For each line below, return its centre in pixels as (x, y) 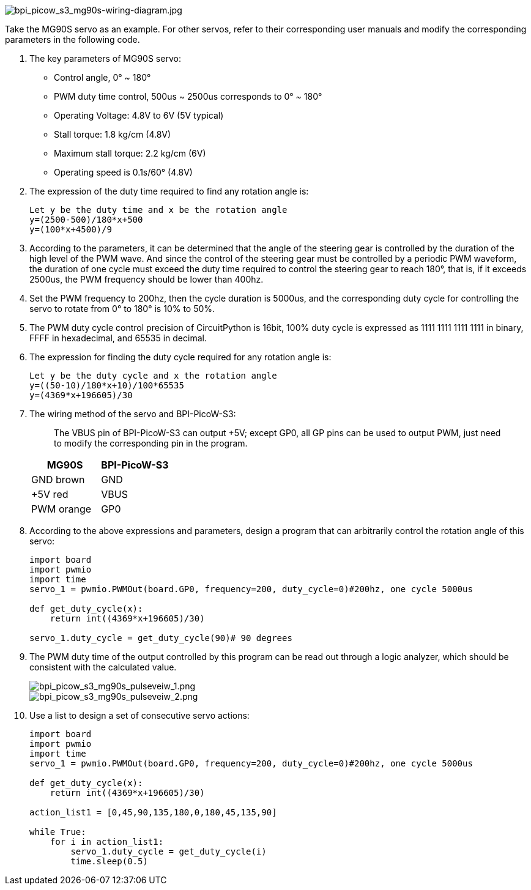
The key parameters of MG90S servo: (105, 58)
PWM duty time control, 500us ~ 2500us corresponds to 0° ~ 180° (188, 96)
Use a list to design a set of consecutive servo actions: (139, 715)
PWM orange (61, 509)
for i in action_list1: (107, 842)
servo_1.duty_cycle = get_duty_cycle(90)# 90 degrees (161, 638)
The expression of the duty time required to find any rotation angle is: (169, 191)
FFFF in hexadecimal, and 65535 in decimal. (118, 338)
